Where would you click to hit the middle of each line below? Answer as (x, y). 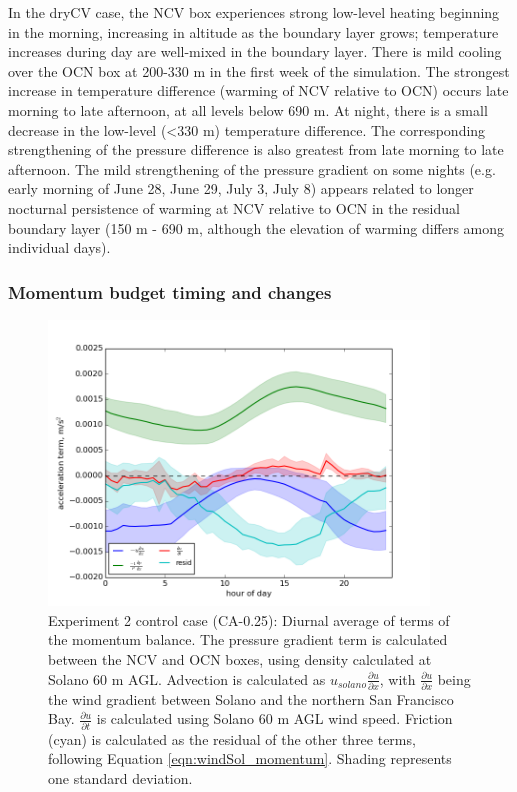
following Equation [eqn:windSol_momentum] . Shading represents (250, 758)
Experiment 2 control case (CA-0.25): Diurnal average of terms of (249, 619)
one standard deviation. (120, 777)
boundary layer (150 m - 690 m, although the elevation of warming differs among (256, 227)
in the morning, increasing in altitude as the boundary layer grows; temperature (253, 31)
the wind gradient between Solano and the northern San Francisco (251, 698)
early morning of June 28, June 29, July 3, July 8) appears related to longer (241, 188)
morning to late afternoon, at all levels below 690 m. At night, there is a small (248, 109)
